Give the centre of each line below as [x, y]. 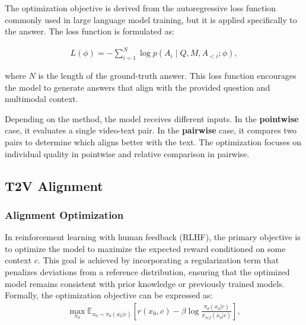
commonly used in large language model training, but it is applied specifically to [151, 19]
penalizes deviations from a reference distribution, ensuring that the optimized [147, 272]
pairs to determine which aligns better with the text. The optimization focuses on [153, 142]
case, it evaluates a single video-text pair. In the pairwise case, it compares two [151, 130]
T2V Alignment [54, 185]
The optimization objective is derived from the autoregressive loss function [141, 8]
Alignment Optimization [64, 214]
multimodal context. [42, 99]
